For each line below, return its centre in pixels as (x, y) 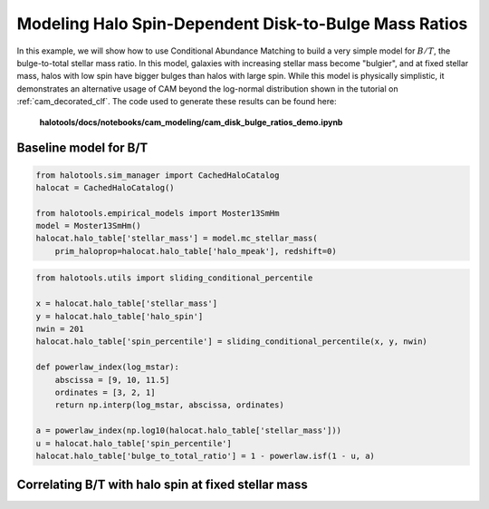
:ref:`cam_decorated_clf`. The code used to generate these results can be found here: (177, 102)
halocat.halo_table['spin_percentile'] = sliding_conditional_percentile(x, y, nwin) (231, 342)
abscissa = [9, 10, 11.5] (112, 380)
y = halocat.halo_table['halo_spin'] (120, 316)
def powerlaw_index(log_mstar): (108, 367)
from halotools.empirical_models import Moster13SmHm (158, 213)
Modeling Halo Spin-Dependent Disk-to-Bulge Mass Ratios (242, 24)
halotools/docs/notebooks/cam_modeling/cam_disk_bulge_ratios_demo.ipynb (191, 122)
